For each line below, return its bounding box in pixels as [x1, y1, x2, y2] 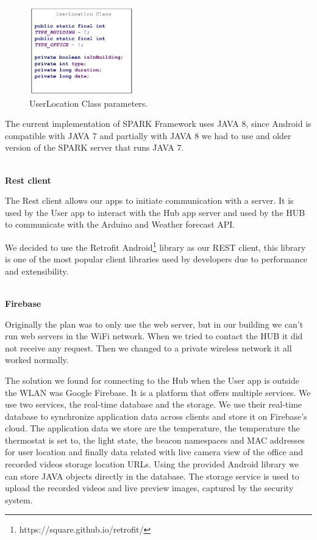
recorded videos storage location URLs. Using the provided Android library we [5, 458, 299, 470]
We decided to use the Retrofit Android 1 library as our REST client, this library [5, 239, 306, 253]
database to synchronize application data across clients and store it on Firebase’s [5, 409, 307, 422]
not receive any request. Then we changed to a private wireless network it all [5, 341, 292, 354]
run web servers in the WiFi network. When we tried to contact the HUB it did [5, 329, 303, 342]
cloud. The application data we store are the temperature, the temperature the [5, 422, 300, 434]
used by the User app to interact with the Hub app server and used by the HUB [5, 206, 305, 218]
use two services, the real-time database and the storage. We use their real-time [5, 398, 302, 411]
